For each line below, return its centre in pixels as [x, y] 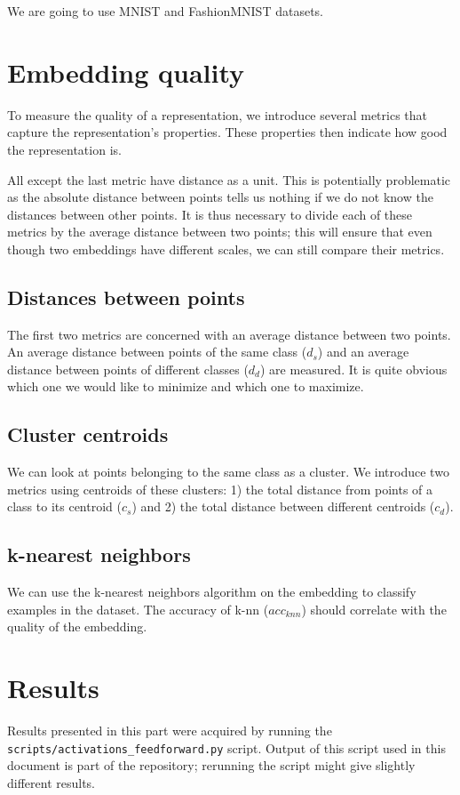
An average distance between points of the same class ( [157, 352]
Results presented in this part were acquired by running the [170, 731]
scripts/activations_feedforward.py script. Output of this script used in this [226, 747]
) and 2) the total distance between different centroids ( [283, 506]
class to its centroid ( [64, 506]
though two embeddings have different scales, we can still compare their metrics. [226, 249]
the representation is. [64, 149]
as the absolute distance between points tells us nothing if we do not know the [220, 197]
